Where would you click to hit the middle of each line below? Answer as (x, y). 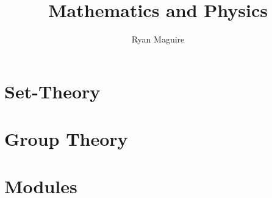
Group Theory (66, 139)
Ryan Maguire (158, 39)
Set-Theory (52, 91)
